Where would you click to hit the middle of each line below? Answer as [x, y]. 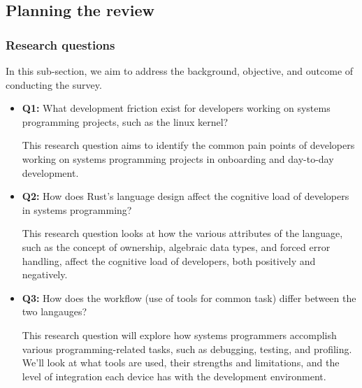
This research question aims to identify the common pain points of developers [188, 145]
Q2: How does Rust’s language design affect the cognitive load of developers [186, 196]
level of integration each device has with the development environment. [174, 376]
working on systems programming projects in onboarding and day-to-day [178, 158]
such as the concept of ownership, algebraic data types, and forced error [176, 246]
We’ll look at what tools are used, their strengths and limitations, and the [181, 362]
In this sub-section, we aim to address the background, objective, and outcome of [180, 71]
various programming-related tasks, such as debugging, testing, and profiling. [187, 349]
